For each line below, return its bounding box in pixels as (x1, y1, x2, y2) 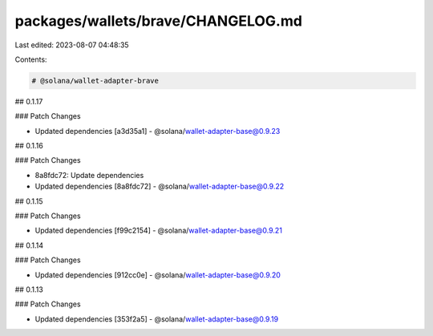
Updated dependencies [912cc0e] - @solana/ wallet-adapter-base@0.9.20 (34, 269, 281, 280)
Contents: (14, 55, 47, 64)
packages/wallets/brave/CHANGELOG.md (14, 12, 302, 30)
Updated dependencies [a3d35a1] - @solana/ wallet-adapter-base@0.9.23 (34, 126, 281, 136)
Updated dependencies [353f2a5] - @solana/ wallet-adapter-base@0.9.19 (34, 314, 279, 324)
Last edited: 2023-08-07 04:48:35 (14, 40, 129, 50)
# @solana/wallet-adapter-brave (31, 76, 160, 85)
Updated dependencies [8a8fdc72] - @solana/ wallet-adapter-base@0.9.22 (34, 181, 285, 192)
